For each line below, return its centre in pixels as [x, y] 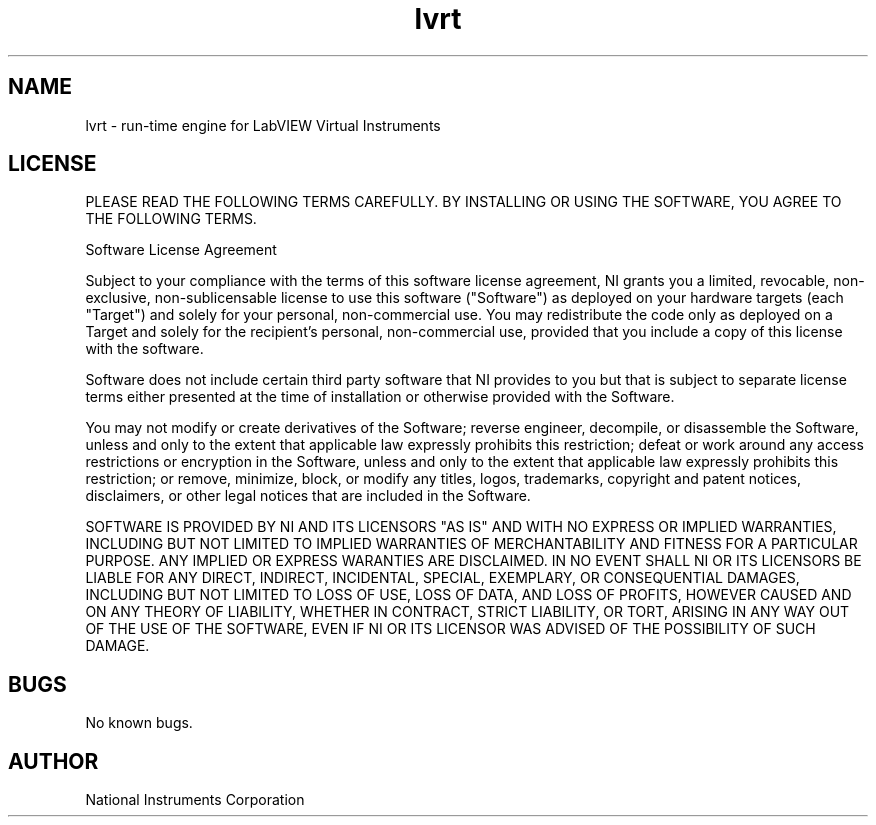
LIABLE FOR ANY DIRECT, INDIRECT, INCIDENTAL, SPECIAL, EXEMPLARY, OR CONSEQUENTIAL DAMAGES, [442, 578]
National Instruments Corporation [195, 800]
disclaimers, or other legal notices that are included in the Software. [308, 496]
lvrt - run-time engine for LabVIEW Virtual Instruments [263, 125]
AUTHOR [53, 761]
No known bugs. [139, 723]
